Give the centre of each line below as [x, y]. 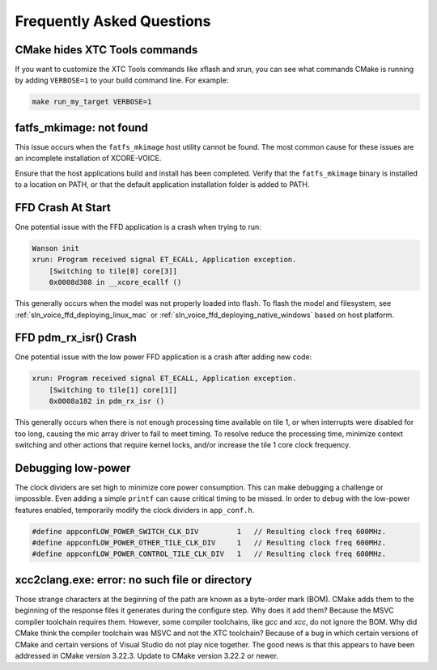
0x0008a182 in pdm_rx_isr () [107, 401]
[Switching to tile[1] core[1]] [113, 390]
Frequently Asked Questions [113, 21]
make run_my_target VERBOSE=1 [92, 102]
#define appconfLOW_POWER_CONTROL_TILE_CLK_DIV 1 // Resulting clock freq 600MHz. [209, 554]
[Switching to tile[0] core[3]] [113, 271]
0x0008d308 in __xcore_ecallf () [115, 282]
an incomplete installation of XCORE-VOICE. [88, 159]
